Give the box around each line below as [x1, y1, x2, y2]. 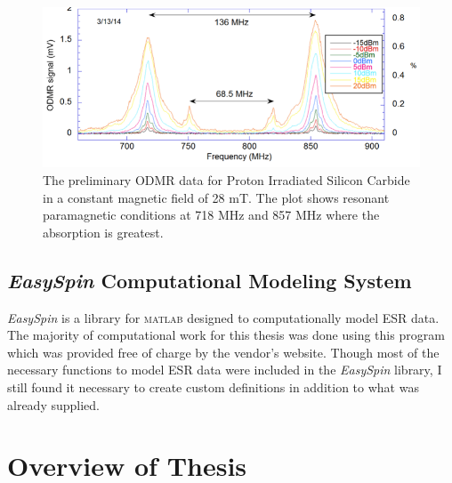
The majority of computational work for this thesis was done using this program [7, 326, 445, 344]
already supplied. [7, 395, 100, 414]
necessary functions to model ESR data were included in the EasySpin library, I [7, 360, 442, 379]
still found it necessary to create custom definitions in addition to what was [7, 377, 419, 396]
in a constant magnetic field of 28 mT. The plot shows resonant [43, 188, 390, 206]
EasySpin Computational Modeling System [7, 266, 412, 294]
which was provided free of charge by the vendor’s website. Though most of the [7, 342, 440, 361]
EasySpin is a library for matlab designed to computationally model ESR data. [7, 308, 440, 326]
